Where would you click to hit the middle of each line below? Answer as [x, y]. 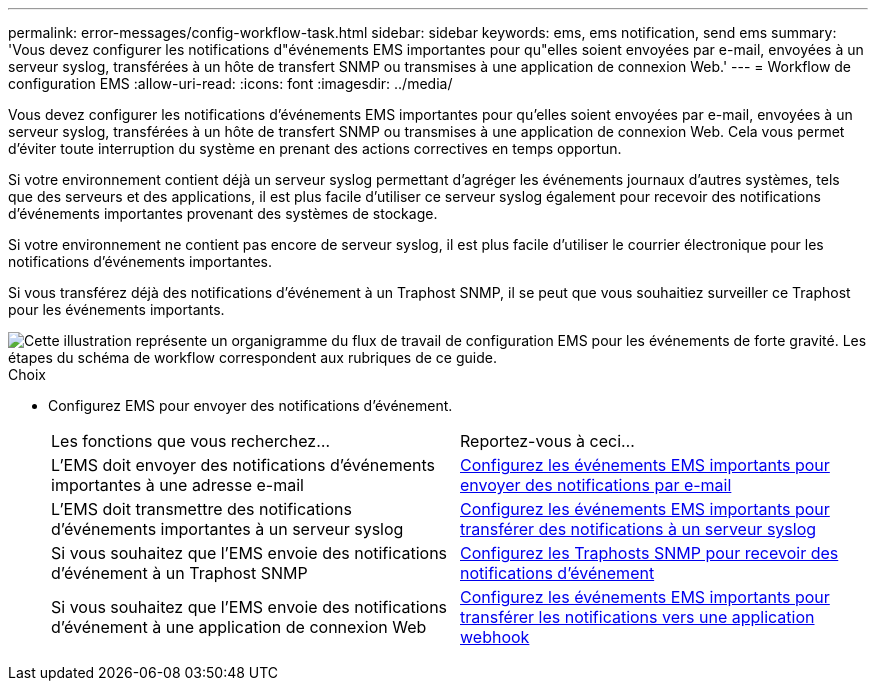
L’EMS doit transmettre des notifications [201, 509]
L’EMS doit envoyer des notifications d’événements [243, 465]
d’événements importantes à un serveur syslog [227, 529]
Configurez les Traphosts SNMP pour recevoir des [649, 553]
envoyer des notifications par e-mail [596, 485]
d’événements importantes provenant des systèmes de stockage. [223, 213]
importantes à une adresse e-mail [177, 485]
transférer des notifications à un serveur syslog [638, 529]
